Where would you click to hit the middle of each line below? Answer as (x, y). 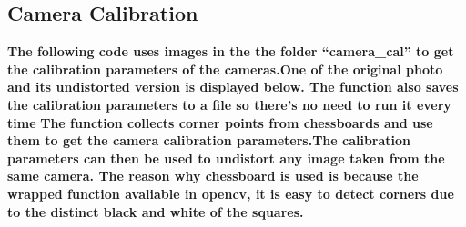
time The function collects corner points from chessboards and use (220, 122)
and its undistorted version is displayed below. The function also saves (233, 87)
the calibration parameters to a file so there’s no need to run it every (229, 104)
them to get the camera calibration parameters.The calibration (209, 140)
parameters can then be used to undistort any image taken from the (226, 158)
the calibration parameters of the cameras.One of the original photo (225, 69)
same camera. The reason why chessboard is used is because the (213, 176)
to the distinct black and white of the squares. (156, 211)
